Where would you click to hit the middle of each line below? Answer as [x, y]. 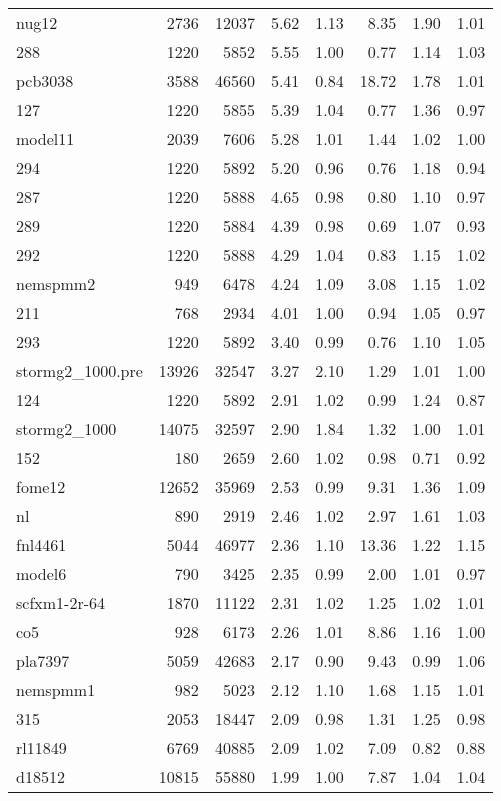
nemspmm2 [56, 283]
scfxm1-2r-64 [61, 602]
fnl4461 [41, 544]
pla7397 [43, 660]
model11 [45, 138]
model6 [41, 573]
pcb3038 [45, 80]
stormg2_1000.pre [79, 370]
